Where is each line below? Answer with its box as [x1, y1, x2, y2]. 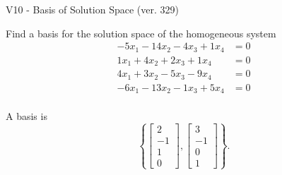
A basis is [6, 109, 47, 123]
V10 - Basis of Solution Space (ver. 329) [6, 2, 179, 16]
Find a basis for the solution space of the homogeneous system [6, 25, 276, 40]
